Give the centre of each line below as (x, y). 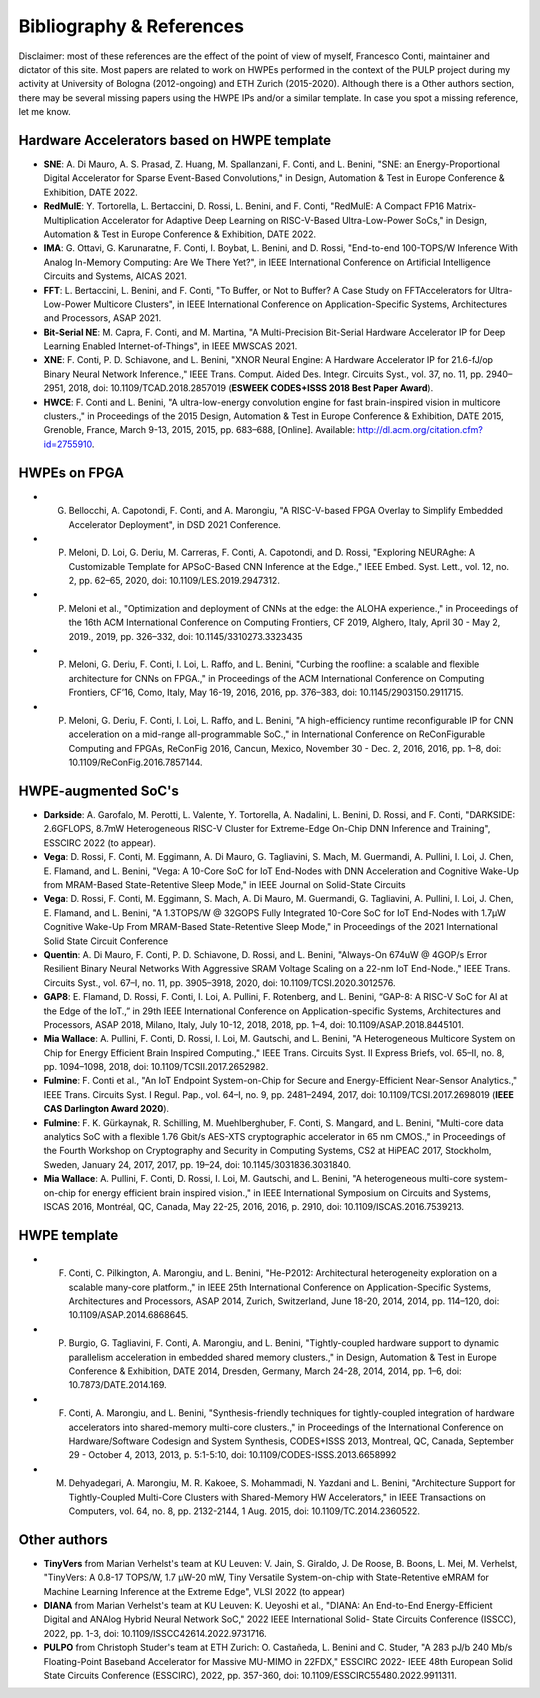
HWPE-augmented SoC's (99, 790)
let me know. (44, 112)
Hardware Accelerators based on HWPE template (175, 140)
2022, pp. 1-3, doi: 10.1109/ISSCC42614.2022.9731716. (155, 1633)
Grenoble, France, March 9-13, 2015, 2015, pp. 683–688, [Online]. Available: (199, 430)
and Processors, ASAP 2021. (102, 318)
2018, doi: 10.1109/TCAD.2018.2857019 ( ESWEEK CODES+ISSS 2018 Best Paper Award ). (251, 388)
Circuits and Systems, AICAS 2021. (115, 276)
